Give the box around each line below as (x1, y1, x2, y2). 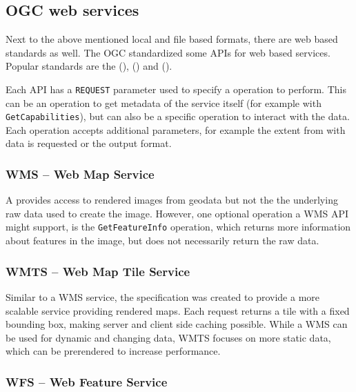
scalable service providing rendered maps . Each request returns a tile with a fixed (6, 303, 350, 317)
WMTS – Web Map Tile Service (6, 262, 190, 280)
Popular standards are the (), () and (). (6, 59, 172, 73)
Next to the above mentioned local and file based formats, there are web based (6, 32, 338, 46)
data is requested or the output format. (6, 136, 172, 150)
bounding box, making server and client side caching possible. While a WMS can (6, 317, 348, 331)
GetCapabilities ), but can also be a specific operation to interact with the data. (6, 109, 350, 124)
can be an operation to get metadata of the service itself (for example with (6, 95, 322, 110)
